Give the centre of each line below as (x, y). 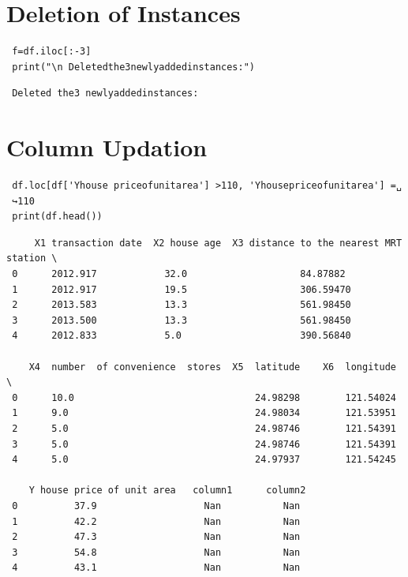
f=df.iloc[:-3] (52, 52)
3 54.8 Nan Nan (156, 552)
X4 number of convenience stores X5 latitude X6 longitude (212, 367)
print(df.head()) (57, 217)
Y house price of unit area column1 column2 (167, 491)
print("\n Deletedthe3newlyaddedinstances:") (133, 67)
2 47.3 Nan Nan (156, 537)
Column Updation (107, 147)
